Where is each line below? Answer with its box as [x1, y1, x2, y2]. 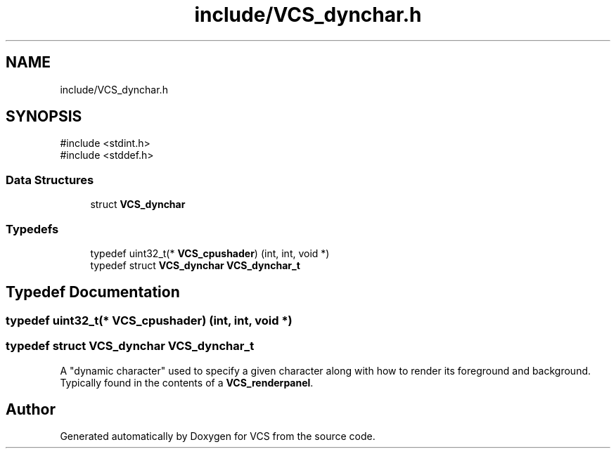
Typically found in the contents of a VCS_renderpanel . [60, 376, 314, 389]
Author [6, 400, 56, 418]
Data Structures [6, 172, 94, 187]
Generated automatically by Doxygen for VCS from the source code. [60, 430, 376, 443]
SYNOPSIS [6, 108, 82, 126]
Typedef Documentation [6, 283, 180, 301]
